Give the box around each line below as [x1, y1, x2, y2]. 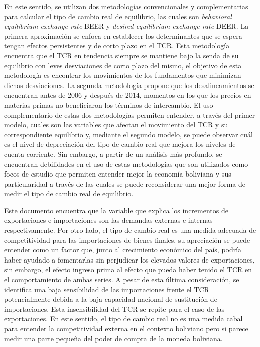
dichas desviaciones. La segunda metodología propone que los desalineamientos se [4, 79, 254, 90]
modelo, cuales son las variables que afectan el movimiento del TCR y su [4, 119, 228, 130]
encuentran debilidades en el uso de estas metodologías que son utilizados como [4, 158, 248, 169]
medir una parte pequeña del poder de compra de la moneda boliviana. [4, 333, 223, 343]
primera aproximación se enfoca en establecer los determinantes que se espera [4, 30, 242, 41]
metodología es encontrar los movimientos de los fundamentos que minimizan [4, 70, 241, 80]
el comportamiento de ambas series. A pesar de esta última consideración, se [4, 274, 239, 285]
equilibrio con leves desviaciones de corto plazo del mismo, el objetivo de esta [4, 60, 242, 70]
